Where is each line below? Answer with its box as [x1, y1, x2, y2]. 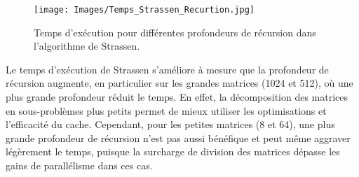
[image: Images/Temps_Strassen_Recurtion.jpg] [34, 5, 255, 15]
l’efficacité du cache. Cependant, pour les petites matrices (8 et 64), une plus [6, 117, 335, 132]
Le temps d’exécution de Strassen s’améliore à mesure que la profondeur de [6, 62, 329, 76]
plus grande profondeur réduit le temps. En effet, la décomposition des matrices [6, 90, 348, 104]
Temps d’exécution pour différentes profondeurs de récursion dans [34, 24, 316, 39]
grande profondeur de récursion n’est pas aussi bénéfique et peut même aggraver [6, 130, 351, 145]
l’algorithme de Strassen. [34, 38, 140, 53]
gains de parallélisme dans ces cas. [6, 158, 153, 172]
